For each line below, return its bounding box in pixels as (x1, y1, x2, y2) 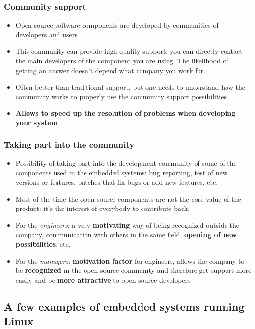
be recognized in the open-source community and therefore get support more (15, 265, 252, 275)
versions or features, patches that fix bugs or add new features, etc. (15, 177, 218, 187)
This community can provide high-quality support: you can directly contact (15, 46, 243, 56)
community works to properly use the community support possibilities (15, 91, 227, 101)
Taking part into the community (4, 138, 135, 150)
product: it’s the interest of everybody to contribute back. (15, 203, 190, 213)
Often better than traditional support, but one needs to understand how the (15, 82, 245, 92)
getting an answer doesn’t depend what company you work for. (15, 65, 205, 75)
